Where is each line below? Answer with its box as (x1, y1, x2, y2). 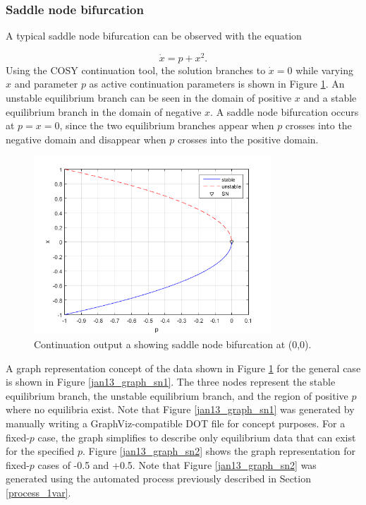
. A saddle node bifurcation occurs (210, 104, 359, 119)
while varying (295, 62, 353, 77)
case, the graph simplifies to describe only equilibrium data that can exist (37, 429, 356, 444)
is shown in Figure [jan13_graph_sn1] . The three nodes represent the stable (6, 374, 336, 389)
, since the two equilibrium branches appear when (59, 118, 274, 133)
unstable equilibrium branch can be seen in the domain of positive (6, 90, 292, 105)
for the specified (6, 444, 75, 458)
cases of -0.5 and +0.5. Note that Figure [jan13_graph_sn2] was (37, 457, 317, 472)
